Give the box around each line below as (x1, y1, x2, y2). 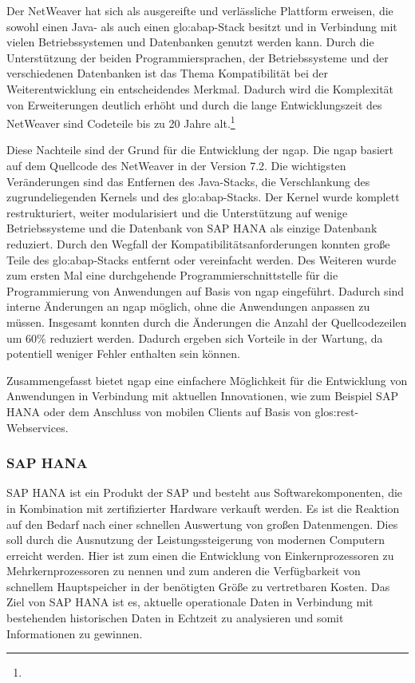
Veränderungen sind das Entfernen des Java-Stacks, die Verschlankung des (6, 173, 370, 189)
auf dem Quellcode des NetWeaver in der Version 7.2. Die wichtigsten (6, 157, 346, 173)
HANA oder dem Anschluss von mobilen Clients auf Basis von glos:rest (6, 403, 355, 419)
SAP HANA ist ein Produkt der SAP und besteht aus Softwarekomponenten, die (6, 484, 403, 501)
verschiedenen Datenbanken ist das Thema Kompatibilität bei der (6, 65, 329, 81)
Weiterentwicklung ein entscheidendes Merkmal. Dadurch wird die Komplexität (6, 80, 394, 97)
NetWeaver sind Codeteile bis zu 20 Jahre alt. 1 (6, 113, 235, 131)
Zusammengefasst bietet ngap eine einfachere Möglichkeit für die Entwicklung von (6, 371, 408, 388)
